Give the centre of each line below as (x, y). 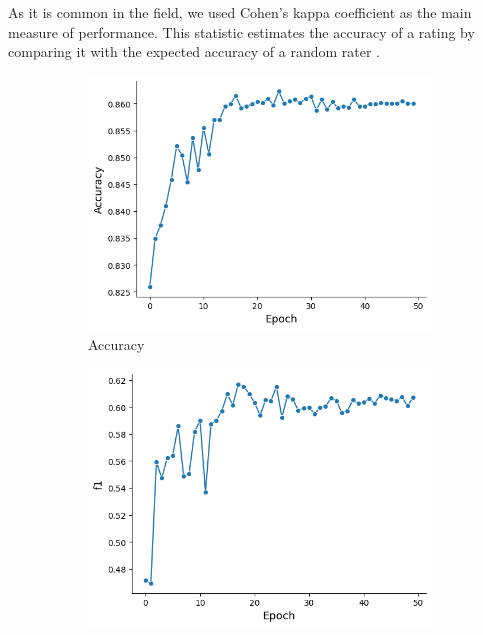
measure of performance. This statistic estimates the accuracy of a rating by (241, 31)
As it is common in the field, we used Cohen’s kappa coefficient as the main (240, 12)
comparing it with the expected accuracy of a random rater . (194, 51)
